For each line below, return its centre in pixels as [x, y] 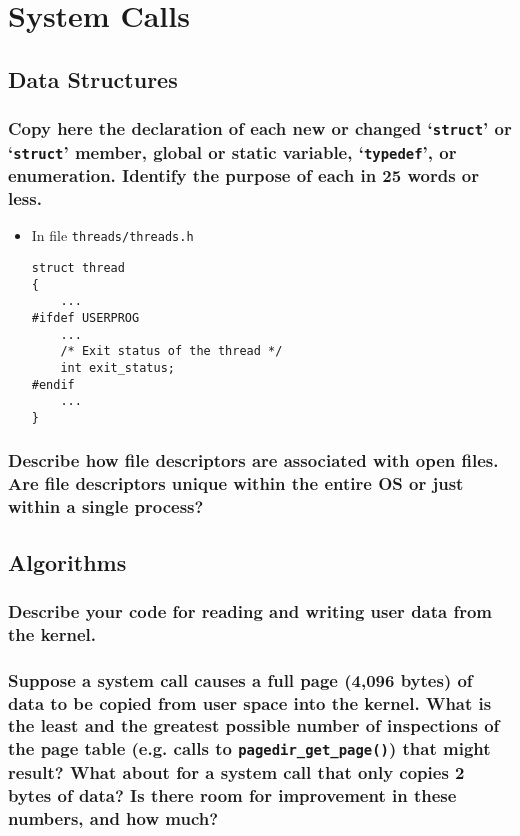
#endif [53, 384]
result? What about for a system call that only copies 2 [236, 771]
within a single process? [106, 506]
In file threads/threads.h [112, 235]
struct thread [78, 267]
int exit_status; [117, 367]
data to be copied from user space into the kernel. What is [250, 702]
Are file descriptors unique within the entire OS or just [236, 483]
